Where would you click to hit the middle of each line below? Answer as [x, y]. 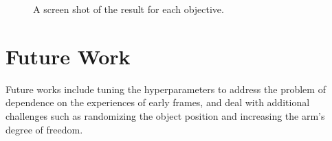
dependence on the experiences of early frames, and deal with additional [158, 102]
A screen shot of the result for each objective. [129, 9]
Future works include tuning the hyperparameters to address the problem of [166, 89]
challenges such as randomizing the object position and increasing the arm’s [165, 115]
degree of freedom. [44, 129]
